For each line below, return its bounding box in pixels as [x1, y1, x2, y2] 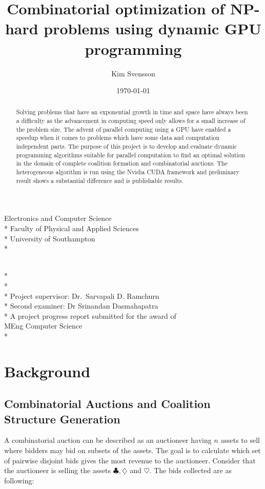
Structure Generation [4, 411, 120, 426]
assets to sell [220, 435, 260, 445]
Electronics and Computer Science [4, 213, 112, 223]
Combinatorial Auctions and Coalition [4, 396, 211, 412]
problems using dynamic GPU [44, 18, 262, 39]
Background [4, 360, 91, 381]
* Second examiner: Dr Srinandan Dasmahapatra [4, 300, 158, 311]
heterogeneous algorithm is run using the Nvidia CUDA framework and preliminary [16, 168, 240, 176]
